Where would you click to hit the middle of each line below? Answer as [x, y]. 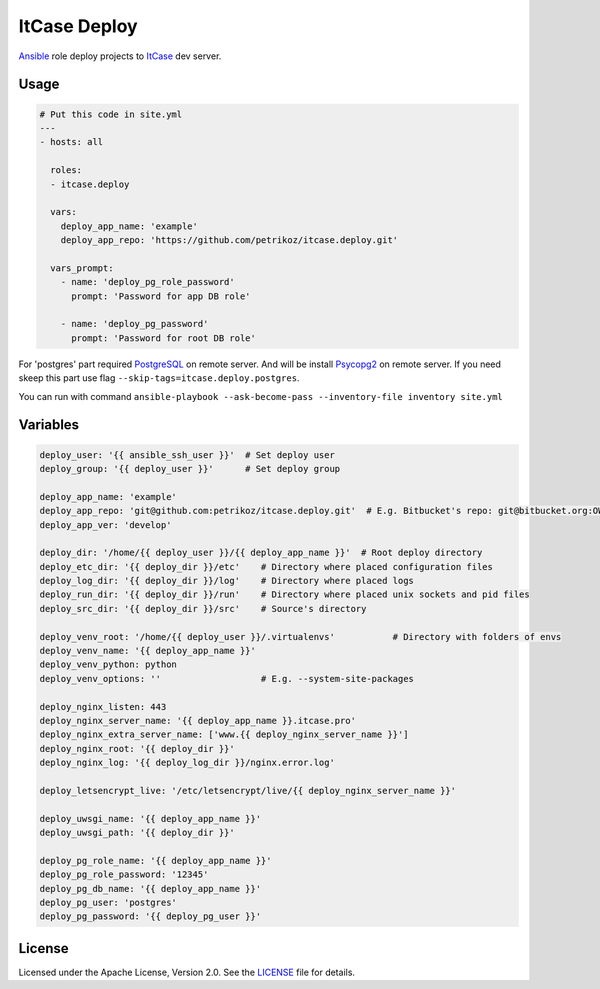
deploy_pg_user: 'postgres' [108, 903]
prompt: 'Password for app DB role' [161, 296]
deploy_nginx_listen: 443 [103, 706]
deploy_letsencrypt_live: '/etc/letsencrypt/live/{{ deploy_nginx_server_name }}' [248, 790]
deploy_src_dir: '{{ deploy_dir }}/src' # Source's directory [203, 608]
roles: [66, 170]
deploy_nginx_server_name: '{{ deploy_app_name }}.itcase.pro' [198, 720]
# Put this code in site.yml [111, 114]
